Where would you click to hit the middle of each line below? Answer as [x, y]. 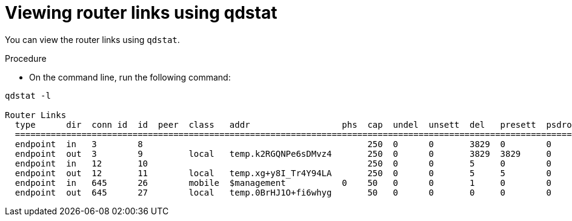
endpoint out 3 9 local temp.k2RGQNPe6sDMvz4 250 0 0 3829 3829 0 [283, 153]
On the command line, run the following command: [130, 77]
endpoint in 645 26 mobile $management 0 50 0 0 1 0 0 [283, 183]
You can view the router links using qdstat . [92, 39]
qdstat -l [28, 95]
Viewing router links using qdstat [141, 13]
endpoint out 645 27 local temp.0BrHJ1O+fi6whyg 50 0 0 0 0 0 [283, 192]
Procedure [26, 58]
